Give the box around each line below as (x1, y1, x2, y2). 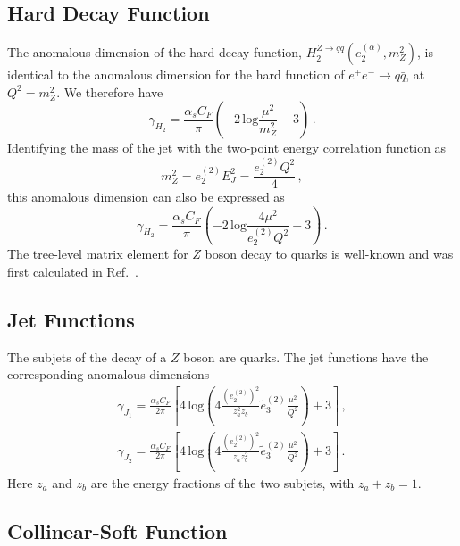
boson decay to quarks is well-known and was (205, 244, 454, 263)
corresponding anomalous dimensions (7, 365, 210, 384)
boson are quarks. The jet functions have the (183, 347, 429, 366)
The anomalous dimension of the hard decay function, (7, 43, 302, 62)
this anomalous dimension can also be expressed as (7, 187, 285, 206)
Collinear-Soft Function (7, 517, 228, 544)
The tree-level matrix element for (7, 244, 188, 263)
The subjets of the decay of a (7, 347, 167, 366)
